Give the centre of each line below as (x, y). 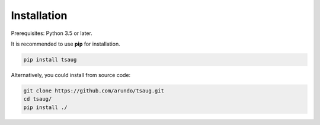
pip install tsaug (50, 60)
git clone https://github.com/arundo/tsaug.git (94, 91)
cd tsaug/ (38, 99)
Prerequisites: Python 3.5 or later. (52, 33)
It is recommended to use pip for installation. (66, 44)
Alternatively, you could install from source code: (71, 75)
